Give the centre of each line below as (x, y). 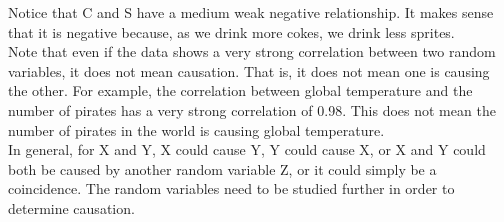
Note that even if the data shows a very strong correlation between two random (252, 51)
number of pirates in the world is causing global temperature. (196, 129)
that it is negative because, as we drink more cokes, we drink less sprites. (231, 31)
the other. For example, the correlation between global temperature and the (240, 90)
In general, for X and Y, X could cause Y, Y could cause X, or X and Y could (247, 149)
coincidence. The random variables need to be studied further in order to (231, 188)
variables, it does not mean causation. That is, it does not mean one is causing (249, 70)
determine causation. (71, 207)
